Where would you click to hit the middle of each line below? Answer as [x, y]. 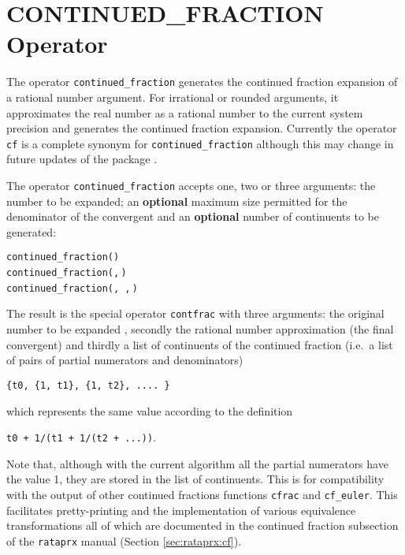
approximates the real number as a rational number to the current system [185, 112]
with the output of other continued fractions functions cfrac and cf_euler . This [202, 494]
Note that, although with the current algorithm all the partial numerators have [197, 463]
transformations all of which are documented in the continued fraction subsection [202, 525]
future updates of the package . [82, 159]
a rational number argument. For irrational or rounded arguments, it [173, 97]
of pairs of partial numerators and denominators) [125, 360]
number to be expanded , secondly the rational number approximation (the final [200, 329]
